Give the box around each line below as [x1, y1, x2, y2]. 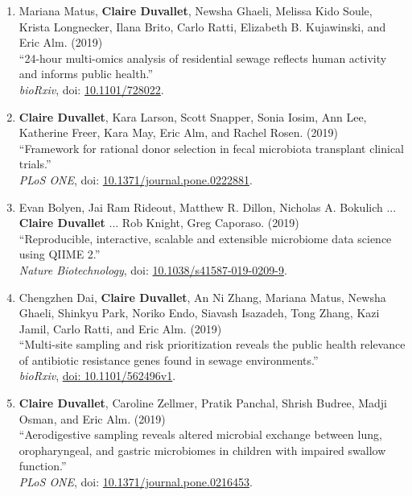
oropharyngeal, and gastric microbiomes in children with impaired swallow [19, 441, 386, 458]
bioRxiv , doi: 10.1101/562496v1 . [19, 367, 176, 384]
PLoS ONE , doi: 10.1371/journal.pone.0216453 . [19, 473, 253, 490]
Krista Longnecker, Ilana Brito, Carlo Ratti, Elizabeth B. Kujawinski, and [19, 18, 386, 35]
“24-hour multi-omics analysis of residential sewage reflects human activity [19, 49, 387, 66]
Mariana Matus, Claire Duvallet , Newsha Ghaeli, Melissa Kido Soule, [19, 2, 373, 19]
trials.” [19, 155, 51, 172]
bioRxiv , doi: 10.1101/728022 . [19, 81, 164, 97]
